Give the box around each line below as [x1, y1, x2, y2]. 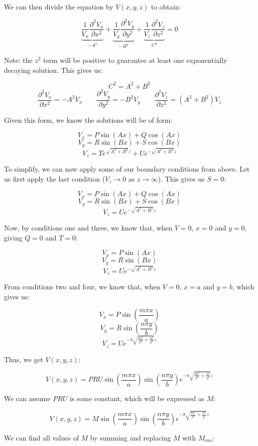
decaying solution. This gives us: [4, 64, 103, 75]
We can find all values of [4, 432, 79, 443]
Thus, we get [4, 354, 43, 364]
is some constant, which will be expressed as [70, 393, 205, 404]
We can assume [4, 393, 51, 404]
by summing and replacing [90, 432, 171, 443]
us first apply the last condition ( [4, 173, 105, 184]
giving [4, 232, 22, 242]
